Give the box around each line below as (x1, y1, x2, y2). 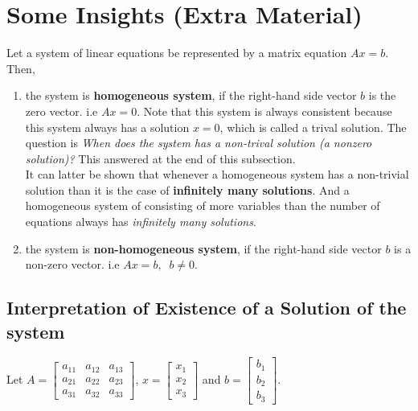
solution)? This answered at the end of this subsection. (25, 150, 296, 166)
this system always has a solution (25, 118, 190, 135)
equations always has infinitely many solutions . (25, 213, 256, 230)
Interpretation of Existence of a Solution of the (6, 295, 407, 320)
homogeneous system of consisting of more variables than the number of (25, 197, 380, 214)
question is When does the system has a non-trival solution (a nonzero (25, 134, 372, 151)
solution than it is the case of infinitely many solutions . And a (25, 181, 350, 198)
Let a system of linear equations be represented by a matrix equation (6, 44, 347, 61)
